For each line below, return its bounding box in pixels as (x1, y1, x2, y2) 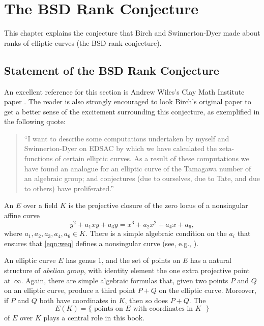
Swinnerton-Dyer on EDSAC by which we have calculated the (24, 143, 217, 154)
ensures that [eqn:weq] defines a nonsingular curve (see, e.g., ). (4, 238, 199, 248)
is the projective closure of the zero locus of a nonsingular (68, 200, 248, 211)
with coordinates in (133, 305, 193, 313)
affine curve (4, 210, 40, 221)
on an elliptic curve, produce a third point (4, 285, 135, 295)
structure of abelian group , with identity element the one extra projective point (4, 264, 250, 275)
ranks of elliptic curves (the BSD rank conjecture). (4, 37, 162, 48)
